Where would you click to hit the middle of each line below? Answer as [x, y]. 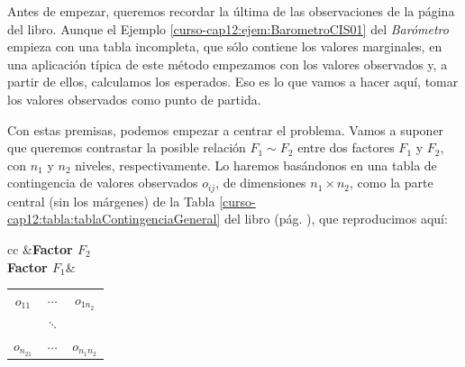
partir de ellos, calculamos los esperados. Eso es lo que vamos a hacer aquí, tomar [233, 82]
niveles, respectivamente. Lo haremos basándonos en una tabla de [256, 165]
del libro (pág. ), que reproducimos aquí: [336, 219]
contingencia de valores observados [103, 183]
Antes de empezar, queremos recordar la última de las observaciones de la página [231, 11]
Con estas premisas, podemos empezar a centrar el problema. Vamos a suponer [226, 129]
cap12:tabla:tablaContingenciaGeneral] [114, 219]
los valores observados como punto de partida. [134, 99]
